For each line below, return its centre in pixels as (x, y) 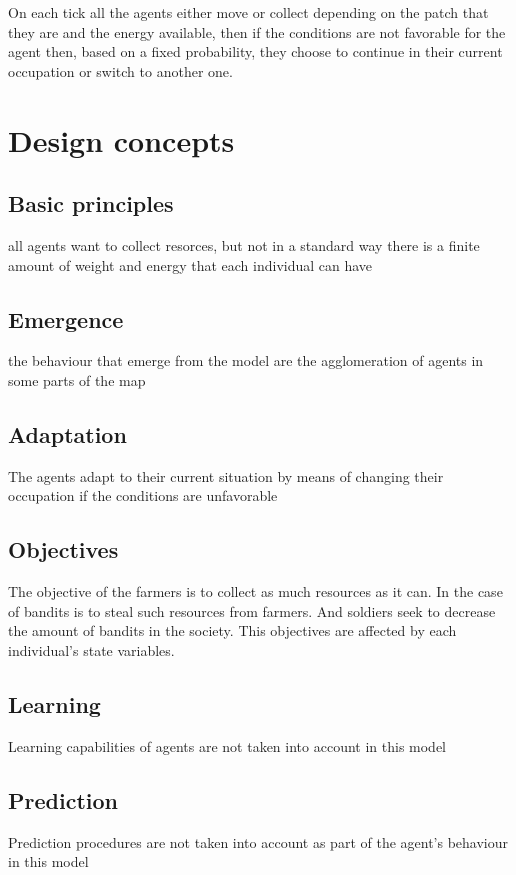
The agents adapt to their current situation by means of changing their (226, 475)
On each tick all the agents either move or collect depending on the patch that (248, 12)
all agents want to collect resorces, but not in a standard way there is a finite (244, 244)
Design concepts (121, 139)
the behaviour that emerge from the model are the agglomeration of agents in (246, 360)
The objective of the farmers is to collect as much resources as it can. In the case (255, 591)
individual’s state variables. (91, 649)
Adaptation (67, 433)
